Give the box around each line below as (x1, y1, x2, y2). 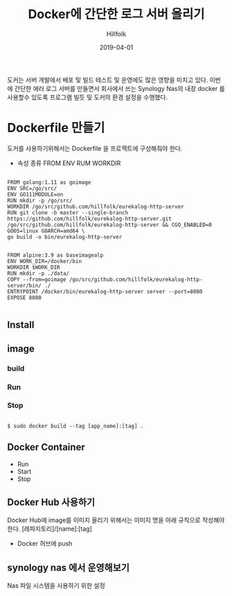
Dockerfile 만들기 (7, 120, 105, 136)
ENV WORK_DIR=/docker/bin (7, 257, 82, 264)
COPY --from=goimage (7, 275, 67, 283)
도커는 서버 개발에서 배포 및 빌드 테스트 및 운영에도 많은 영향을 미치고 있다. (7, 76, 208, 84)
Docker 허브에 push (17, 539, 73, 548)
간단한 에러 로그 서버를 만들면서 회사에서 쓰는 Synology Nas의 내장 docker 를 (14, 84, 225, 92)
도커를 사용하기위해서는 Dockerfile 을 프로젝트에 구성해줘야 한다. (7, 144, 183, 153)
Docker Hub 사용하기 (7, 497, 96, 508)
